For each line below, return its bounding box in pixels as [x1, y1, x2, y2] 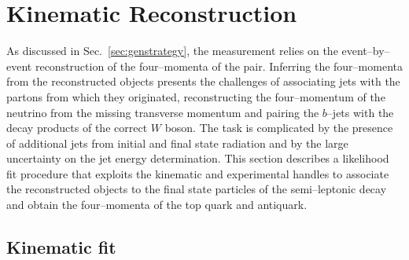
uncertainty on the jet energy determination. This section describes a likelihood [6, 150, 389, 167]
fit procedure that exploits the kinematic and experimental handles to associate [6, 165, 389, 181]
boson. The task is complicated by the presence [164, 119, 393, 136]
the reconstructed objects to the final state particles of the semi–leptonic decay [6, 181, 387, 197]
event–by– [341, 42, 390, 59]
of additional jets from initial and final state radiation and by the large [6, 134, 348, 151]
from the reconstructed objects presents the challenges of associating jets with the [6, 73, 400, 90]
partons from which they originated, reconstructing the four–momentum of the [6, 88, 385, 104]
